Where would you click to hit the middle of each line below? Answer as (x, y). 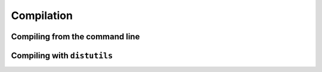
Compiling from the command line (75, 37)
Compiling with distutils (62, 56)
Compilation (42, 15)
